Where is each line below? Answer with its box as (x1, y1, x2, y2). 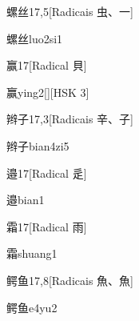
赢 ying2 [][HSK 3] (6, 83, 89, 100)
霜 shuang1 (6, 245, 58, 262)
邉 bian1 (6, 191, 45, 208)
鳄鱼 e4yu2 (6, 299, 58, 315)
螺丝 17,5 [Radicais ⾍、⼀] (6, 3, 133, 19)
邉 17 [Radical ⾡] (6, 164, 87, 181)
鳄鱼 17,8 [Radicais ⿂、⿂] (6, 271, 133, 288)
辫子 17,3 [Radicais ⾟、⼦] (6, 110, 133, 127)
